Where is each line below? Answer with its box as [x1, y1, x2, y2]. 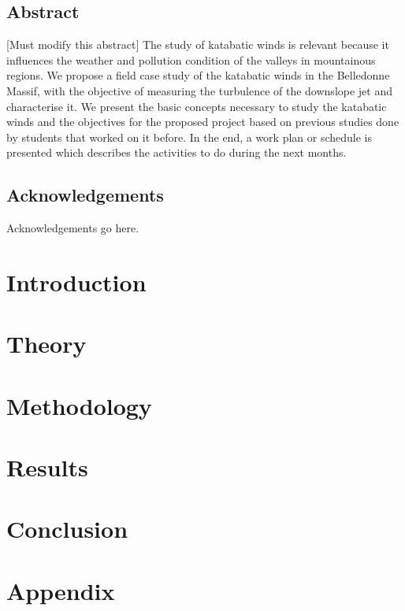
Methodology [6, 389, 152, 421]
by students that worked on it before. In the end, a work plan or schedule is [6, 128, 373, 145]
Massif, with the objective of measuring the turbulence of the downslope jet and [6, 82, 393, 98]
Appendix [6, 574, 115, 606]
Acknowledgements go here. [6, 220, 139, 236]
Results [6, 451, 88, 483]
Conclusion [6, 513, 128, 545]
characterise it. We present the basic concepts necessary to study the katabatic [6, 98, 387, 114]
